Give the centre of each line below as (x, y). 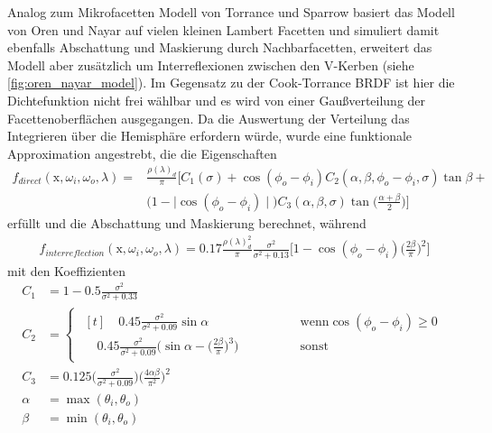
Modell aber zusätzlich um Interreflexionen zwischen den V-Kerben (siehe (211, 64)
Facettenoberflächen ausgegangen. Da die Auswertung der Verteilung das (209, 118)
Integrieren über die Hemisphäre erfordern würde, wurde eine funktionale (210, 136)
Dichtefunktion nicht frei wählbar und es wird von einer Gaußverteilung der (217, 100)
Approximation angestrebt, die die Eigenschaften (142, 153)
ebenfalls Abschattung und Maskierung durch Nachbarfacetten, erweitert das (220, 47)
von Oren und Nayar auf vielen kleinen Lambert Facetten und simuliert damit (223, 29)
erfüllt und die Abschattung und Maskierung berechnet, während (187, 222)
